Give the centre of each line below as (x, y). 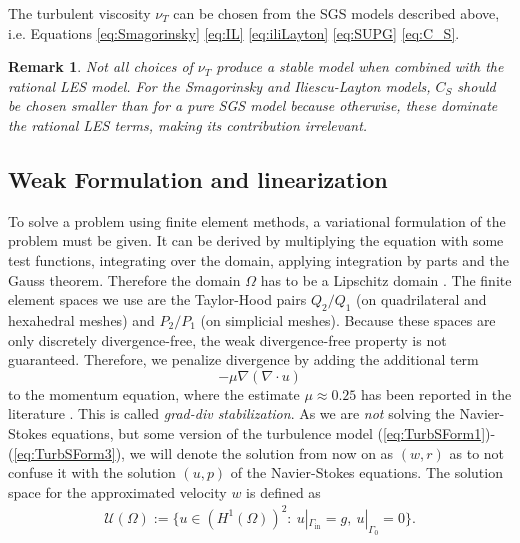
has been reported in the (436, 393)
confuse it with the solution (92, 472)
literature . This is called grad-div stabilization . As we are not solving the (231, 413)
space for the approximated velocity (117, 491)
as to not (477, 452)
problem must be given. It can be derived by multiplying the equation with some (256, 240)
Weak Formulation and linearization (198, 178)
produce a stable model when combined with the (360, 66)
